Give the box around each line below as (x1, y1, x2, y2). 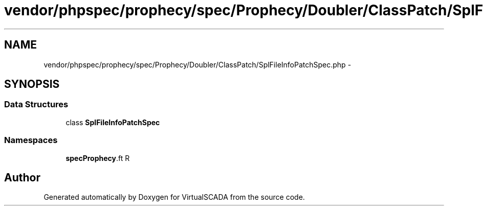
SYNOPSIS (4, 78, 60, 91)
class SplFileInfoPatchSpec (65, 118, 160, 127)
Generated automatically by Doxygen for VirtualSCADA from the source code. (43, 193, 305, 202)
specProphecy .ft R (65, 153, 130, 162)
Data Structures (4, 99, 69, 110)
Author (4, 171, 40, 184)
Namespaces (4, 135, 58, 146)
